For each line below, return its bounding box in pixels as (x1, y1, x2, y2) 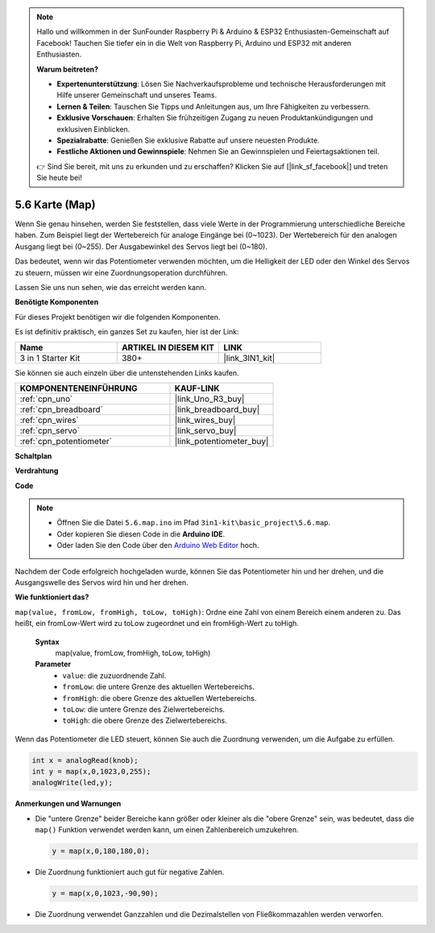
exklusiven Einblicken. (56, 124, 130, 134)
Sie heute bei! (36, 173, 82, 183)
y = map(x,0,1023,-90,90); (52, 889, 159, 898)
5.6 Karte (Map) (14, 197, 96, 211)
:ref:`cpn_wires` (19, 414, 80, 425)
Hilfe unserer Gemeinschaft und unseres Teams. (56, 90, 217, 100)
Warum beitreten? (36, 64, 99, 74)
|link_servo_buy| (174, 425, 237, 436)
